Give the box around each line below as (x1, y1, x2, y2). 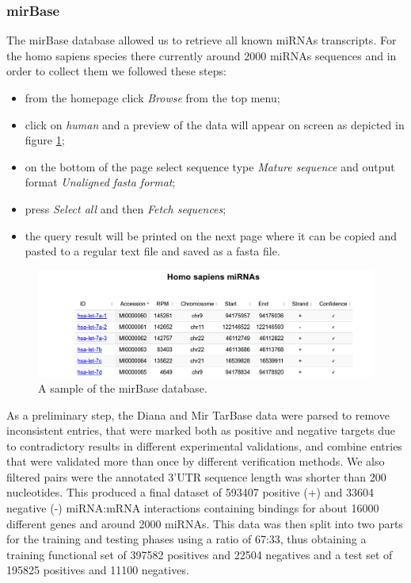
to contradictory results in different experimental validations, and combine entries (6, 437, 402, 454)
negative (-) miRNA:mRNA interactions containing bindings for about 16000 (6, 500, 379, 516)
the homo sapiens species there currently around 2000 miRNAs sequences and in (6, 47, 397, 63)
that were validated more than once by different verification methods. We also (6, 453, 385, 470)
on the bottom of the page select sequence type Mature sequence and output (25, 158, 395, 175)
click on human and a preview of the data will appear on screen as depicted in (25, 116, 405, 132)
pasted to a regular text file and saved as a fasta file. (25, 243, 280, 259)
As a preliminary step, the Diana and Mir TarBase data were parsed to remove (6, 406, 390, 423)
